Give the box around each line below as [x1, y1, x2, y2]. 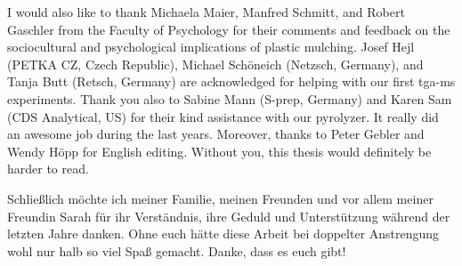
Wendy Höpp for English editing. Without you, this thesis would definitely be [7, 141, 432, 160]
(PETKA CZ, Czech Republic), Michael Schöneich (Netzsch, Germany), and [7, 54, 424, 73]
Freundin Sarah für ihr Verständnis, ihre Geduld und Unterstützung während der [7, 206, 450, 225]
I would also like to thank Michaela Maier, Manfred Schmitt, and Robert [7, 3, 405, 20]
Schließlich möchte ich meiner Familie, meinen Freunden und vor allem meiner [7, 189, 434, 207]
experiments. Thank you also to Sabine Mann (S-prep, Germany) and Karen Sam [7, 89, 452, 108]
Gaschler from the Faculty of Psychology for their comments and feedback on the [7, 20, 450, 38]
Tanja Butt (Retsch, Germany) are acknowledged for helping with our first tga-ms [7, 72, 456, 91]
